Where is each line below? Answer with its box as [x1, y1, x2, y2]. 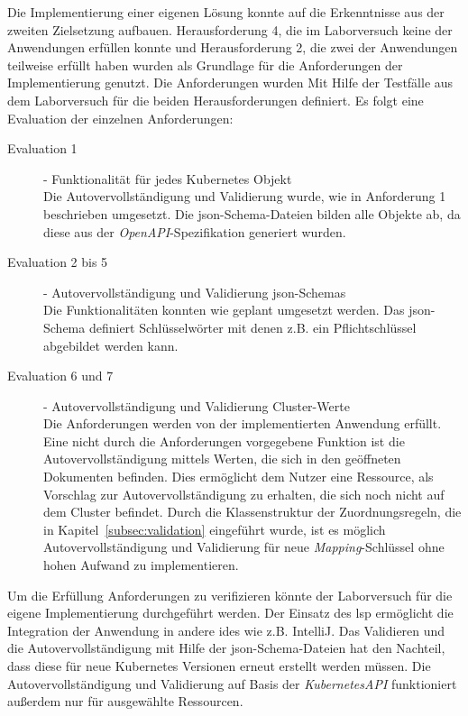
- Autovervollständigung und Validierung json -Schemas [43, 282, 346, 301]
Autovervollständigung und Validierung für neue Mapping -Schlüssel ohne [43, 537, 445, 556]
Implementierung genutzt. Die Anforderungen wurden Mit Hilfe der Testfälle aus [7, 73, 454, 92]
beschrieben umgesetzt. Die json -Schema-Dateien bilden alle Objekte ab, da [43, 204, 461, 223]
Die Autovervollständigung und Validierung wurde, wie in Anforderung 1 [43, 187, 446, 206]
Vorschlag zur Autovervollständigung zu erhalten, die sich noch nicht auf [43, 484, 445, 503]
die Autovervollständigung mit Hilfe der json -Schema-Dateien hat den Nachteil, [7, 638, 445, 657]
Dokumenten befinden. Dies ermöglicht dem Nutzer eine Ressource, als [43, 467, 434, 486]
